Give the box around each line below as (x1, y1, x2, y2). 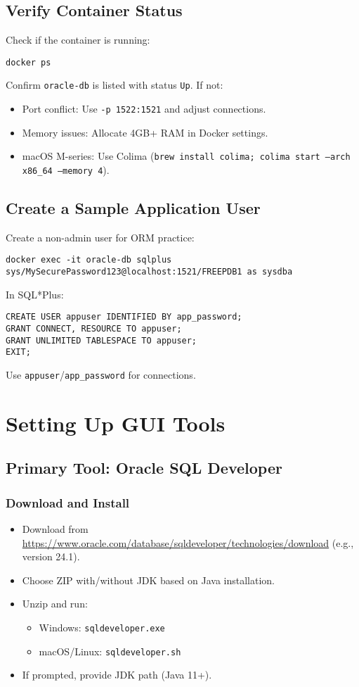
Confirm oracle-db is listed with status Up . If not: (6, 77, 223, 92)
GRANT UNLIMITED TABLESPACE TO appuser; (6, 335, 197, 346)
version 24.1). (22, 549, 80, 564)
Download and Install (6, 493, 130, 511)
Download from (22, 522, 89, 536)
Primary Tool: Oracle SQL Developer (6, 457, 282, 479)
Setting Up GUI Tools (6, 408, 226, 437)
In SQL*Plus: (6, 286, 64, 301)
